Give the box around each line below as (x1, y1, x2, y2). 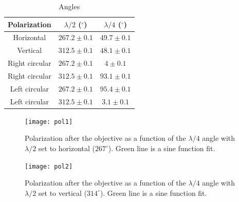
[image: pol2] (25, 162, 73, 170)
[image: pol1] (25, 118, 73, 125)
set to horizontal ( (38, 143, 95, 153)
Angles (59, 1, 80, 11)
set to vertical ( (38, 187, 87, 198)
